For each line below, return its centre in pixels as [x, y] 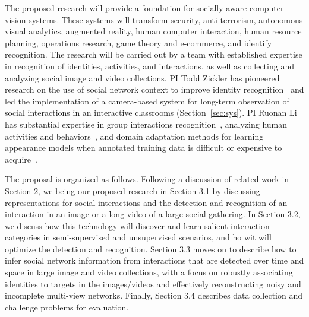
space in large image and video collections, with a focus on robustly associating [149, 272]
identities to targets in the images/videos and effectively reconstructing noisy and [153, 283]
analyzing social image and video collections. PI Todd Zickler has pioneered [142, 77]
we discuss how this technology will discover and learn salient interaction [137, 225]
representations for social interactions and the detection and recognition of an [146, 202]
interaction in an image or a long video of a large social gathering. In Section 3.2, [153, 214]
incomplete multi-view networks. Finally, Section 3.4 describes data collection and [154, 295]
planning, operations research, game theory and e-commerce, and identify [138, 42]
